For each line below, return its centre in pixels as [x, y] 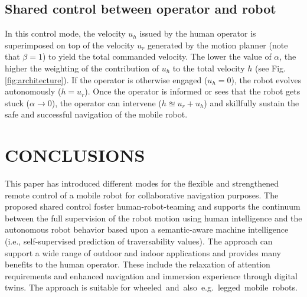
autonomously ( [33, 91]
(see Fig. [270, 68]
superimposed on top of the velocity [70, 45]
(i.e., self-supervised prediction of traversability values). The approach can [139, 241]
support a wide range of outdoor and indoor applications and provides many [143, 252]
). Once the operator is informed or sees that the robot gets [192, 91]
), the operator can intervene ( [107, 102]
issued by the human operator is [198, 33]
